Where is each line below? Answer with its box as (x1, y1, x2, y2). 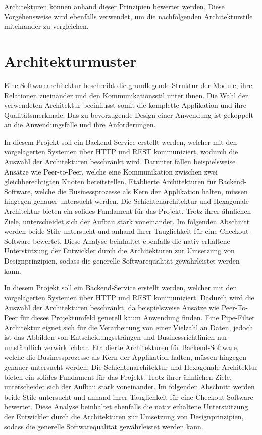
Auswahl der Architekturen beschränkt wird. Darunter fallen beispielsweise (4, 156, 236, 167)
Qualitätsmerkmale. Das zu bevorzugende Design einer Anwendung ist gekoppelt (4, 109, 253, 120)
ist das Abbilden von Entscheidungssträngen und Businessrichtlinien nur (4, 332, 228, 342)
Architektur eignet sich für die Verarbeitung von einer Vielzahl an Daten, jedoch (4, 322, 253, 332)
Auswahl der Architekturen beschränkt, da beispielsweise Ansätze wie (4, 302, 220, 313)
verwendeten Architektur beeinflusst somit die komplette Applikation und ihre (4, 100, 246, 110)
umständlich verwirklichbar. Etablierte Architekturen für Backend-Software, (4, 341, 239, 352)
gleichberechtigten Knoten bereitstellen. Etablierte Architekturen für (4, 176, 216, 187)
